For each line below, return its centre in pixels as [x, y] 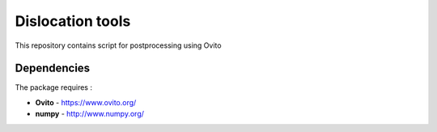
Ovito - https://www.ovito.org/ [86, 102]
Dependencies [53, 68]
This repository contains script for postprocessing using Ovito [118, 45]
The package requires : [54, 87]
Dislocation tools [73, 21]
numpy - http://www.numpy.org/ [90, 114]
